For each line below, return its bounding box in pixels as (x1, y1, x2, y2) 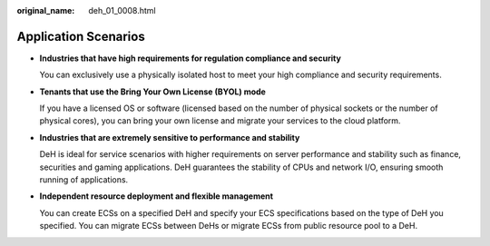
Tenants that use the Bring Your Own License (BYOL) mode (39, 86, 267, 97)
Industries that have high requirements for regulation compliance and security (39, 53, 342, 64)
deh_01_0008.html (88, 5, 156, 15)
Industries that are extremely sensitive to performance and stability (39, 132, 300, 143)
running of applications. (39, 174, 129, 185)
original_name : (16, 5, 75, 15)
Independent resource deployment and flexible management (39, 191, 274, 202)
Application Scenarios (16, 28, 145, 44)
